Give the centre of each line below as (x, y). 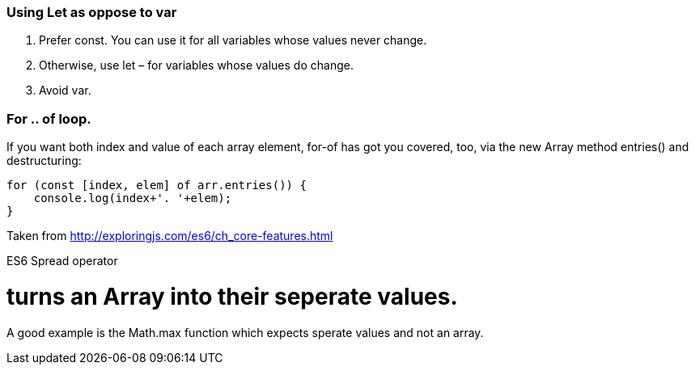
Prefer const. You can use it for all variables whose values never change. (233, 40)
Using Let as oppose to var (92, 12)
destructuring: (44, 161)
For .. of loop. (49, 118)
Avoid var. (65, 91)
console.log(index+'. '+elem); (133, 198)
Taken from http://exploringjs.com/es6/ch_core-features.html (170, 236)
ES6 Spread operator (62, 261)
